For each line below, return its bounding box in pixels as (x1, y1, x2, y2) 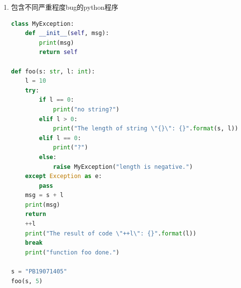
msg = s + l (25, 192, 64, 199)
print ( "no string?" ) (53, 106, 120, 113)
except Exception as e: (25, 173, 102, 180)
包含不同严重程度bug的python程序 (11, 2, 119, 12)
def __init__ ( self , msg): (25, 30, 109, 37)
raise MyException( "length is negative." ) (53, 163, 193, 170)
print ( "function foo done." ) (25, 249, 120, 256)
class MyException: (11, 20, 74, 27)
